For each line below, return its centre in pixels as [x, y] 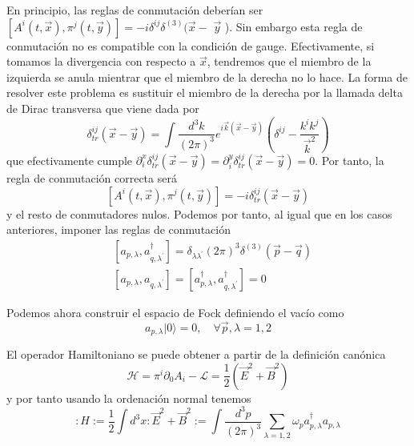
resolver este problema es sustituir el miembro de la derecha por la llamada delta [205, 92]
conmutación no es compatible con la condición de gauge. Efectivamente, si [191, 45]
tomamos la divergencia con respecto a [101, 61]
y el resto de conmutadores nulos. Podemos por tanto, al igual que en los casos [199, 213]
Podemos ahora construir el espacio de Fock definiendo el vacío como [175, 312]
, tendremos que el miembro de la [289, 61]
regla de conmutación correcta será [92, 177]
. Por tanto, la [350, 160]
